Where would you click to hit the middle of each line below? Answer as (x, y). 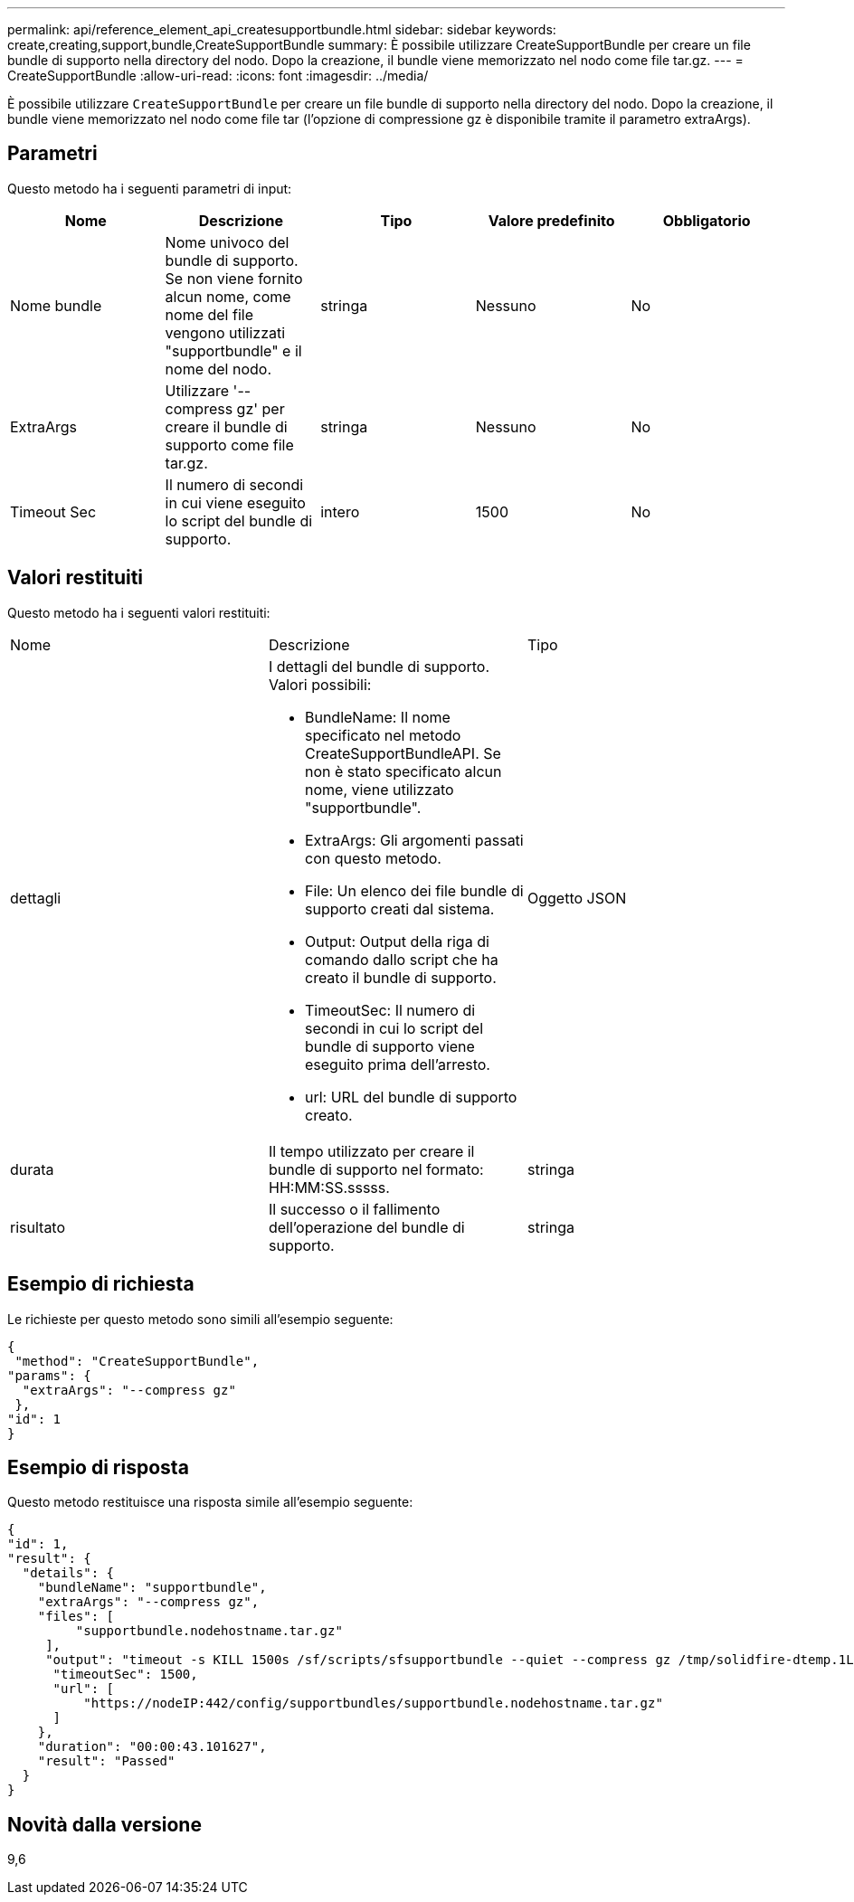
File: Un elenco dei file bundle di (414, 890)
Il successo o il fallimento (354, 1209)
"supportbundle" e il (233, 350)
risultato (38, 1227)
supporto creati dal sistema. (399, 908)
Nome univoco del (227, 242)
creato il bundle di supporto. (400, 977)
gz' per (261, 408)
